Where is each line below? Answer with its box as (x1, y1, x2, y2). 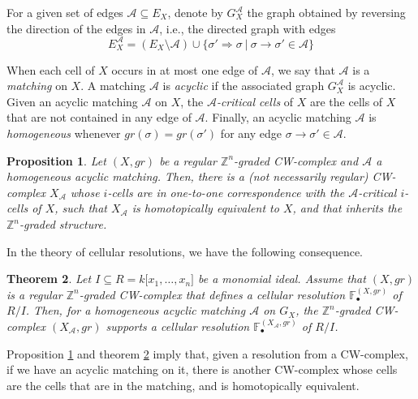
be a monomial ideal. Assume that (197, 270, 366, 287)
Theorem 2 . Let (6, 270, 92, 287)
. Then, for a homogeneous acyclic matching (25, 302, 246, 319)
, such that (54, 199, 107, 217)
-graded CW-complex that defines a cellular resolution (79, 285, 346, 302)
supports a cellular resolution (106, 318, 250, 334)
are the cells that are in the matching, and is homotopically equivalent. (6, 376, 360, 393)
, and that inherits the (292, 199, 403, 217)
